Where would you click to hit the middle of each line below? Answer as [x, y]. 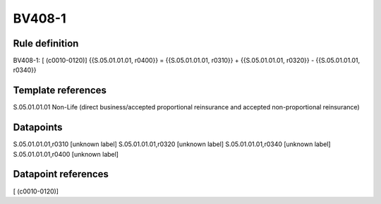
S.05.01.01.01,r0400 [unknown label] [66, 154]
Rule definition [46, 43]
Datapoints [38, 127]
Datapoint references [61, 174]
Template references [60, 91]
